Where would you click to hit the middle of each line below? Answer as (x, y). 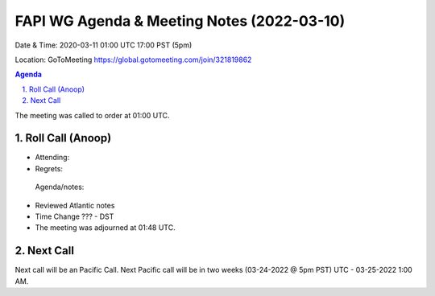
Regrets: (49, 168)
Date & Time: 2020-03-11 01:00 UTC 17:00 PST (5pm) (104, 45)
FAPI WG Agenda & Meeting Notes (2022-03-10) (180, 21)
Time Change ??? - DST (75, 216)
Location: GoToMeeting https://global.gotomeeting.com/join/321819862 (133, 60)
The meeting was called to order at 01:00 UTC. (92, 115)
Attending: (52, 158)
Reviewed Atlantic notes (75, 205)
